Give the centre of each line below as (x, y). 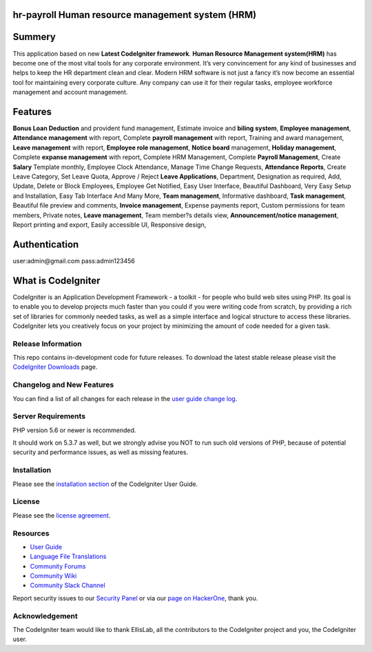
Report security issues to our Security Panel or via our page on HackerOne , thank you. (135, 598)
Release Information (47, 343)
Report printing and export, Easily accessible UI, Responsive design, (110, 225)
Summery (34, 37)
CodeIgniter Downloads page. (55, 367)
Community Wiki (53, 576)
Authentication (46, 244)
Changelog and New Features (63, 385)
